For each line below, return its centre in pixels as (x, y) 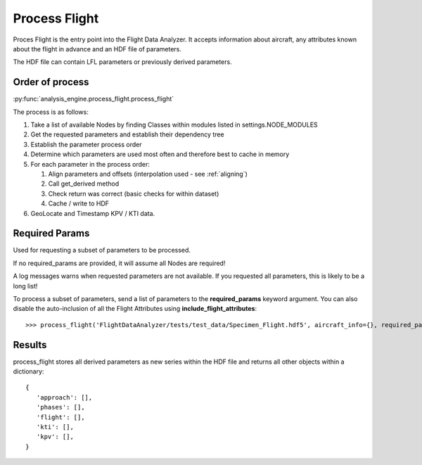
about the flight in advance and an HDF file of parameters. (97, 49)
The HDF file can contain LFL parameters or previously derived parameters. (122, 62)
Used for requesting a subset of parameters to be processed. (102, 250)
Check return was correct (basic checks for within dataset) (134, 193)
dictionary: (28, 371)
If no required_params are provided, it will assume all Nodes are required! (119, 263)
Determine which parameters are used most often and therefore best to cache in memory (160, 154)
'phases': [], (60, 407)
